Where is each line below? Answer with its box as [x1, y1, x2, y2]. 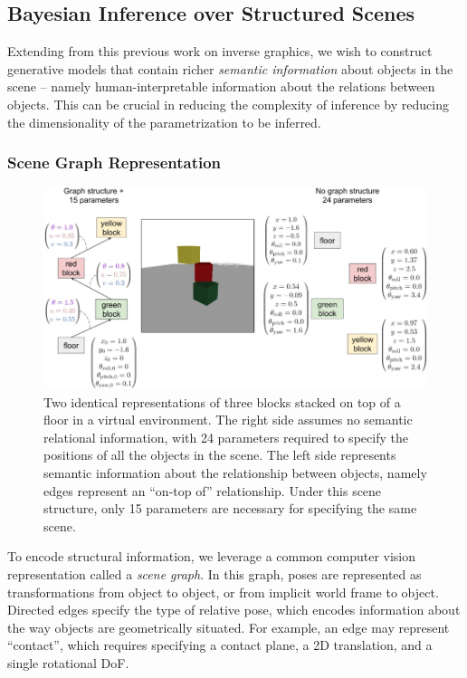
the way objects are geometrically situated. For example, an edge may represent [7, 617, 450, 636]
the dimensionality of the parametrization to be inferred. [7, 112, 321, 131]
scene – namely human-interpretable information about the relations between [7, 77, 435, 96]
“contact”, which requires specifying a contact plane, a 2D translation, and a [7, 635, 433, 654]
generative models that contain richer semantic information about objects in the [7, 59, 453, 78]
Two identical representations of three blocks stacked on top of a [43, 392, 401, 411]
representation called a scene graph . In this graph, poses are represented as [7, 564, 422, 583]
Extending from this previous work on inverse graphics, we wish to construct [7, 42, 433, 61]
